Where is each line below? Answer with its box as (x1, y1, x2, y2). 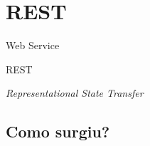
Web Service (6, 38, 60, 53)
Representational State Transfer (6, 85, 144, 100)
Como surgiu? (6, 120, 110, 142)
